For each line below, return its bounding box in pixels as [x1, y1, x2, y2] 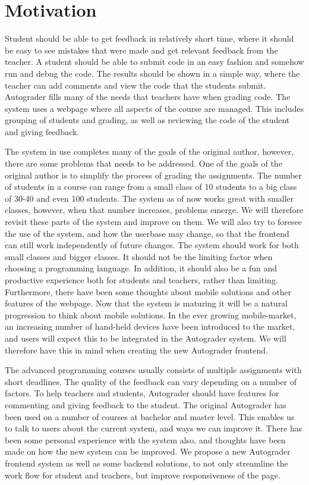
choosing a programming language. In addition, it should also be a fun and [5, 262, 278, 274]
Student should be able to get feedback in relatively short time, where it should [5, 32, 294, 45]
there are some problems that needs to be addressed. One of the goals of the [5, 157, 282, 170]
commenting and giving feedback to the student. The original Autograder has [5, 398, 286, 411]
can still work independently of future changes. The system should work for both [5, 239, 299, 251]
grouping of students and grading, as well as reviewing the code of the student [5, 114, 290, 126]
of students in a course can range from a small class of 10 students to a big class [5, 180, 297, 193]
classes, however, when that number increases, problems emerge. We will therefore [5, 204, 304, 216]
